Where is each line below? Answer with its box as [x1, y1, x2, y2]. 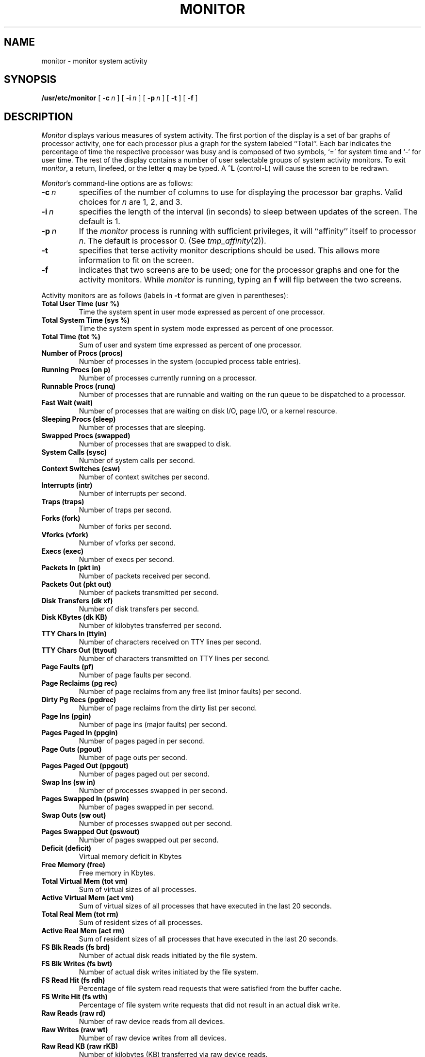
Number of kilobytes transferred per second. [79, 621, 222, 630]
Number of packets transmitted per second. [79, 588, 219, 597]
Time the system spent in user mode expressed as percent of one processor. [79, 308, 325, 316]
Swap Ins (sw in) [41, 778, 96, 787]
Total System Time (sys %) [41, 316, 130, 325]
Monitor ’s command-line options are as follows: [41, 179, 193, 188]
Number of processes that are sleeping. [79, 423, 206, 432]
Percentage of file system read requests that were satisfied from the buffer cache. [79, 984, 342, 993]
